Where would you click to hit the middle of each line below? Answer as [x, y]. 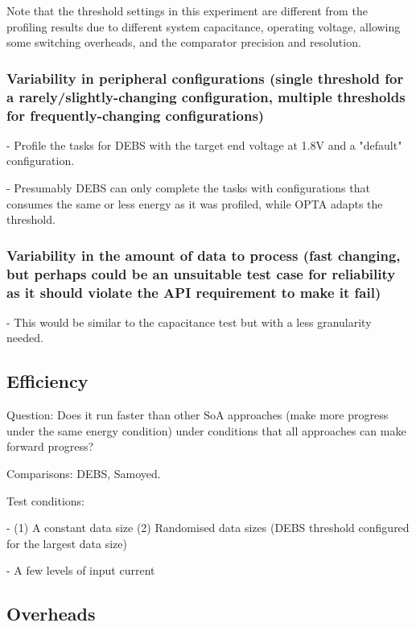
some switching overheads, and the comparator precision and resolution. [184, 42]
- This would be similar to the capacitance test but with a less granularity [189, 322]
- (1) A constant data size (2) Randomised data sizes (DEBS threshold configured [208, 528]
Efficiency [47, 381]
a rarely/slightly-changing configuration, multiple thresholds [206, 96]
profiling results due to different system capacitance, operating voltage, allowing [204, 26]
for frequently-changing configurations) [136, 115]
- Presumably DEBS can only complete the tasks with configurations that [188, 188]
